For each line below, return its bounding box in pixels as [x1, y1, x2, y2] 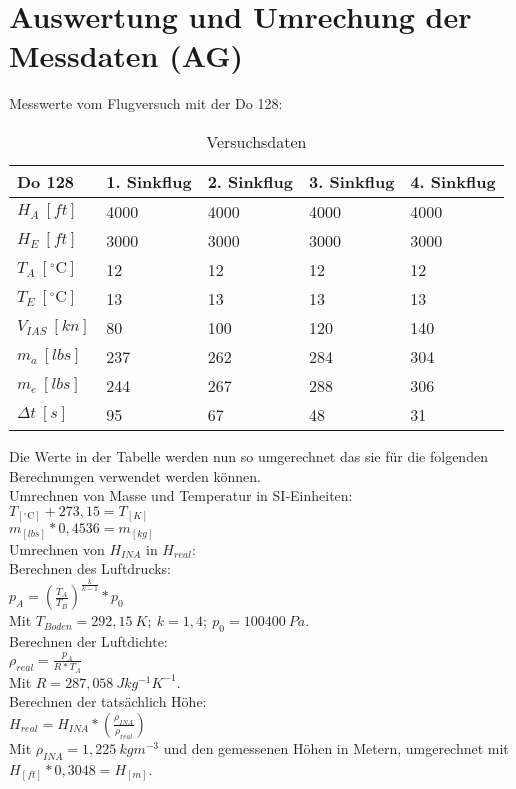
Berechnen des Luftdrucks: [9, 558, 172, 579]
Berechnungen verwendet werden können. [9, 465, 261, 486]
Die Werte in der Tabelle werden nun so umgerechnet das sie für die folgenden [9, 445, 488, 466]
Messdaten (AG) [9, 35, 243, 76]
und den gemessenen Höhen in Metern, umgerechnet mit [163, 737, 509, 758]
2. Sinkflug [207, 169, 293, 193]
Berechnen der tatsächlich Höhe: [9, 691, 207, 712]
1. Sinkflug [106, 169, 192, 193]
